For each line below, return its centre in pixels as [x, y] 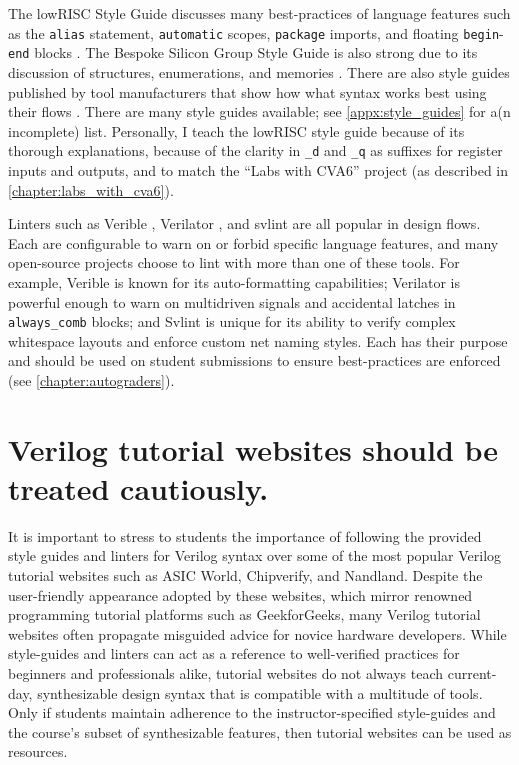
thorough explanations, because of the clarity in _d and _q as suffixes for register [255, 150]
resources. [38, 751]
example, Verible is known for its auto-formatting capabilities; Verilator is [234, 281]
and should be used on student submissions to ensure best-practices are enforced [254, 360]
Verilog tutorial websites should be [253, 448]
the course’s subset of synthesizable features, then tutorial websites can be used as [260, 731]
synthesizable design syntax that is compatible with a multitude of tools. [260, 692]
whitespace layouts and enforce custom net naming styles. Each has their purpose [258, 340]
